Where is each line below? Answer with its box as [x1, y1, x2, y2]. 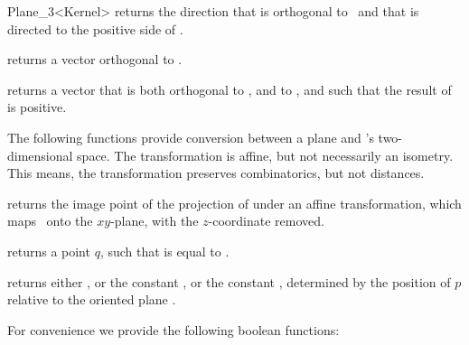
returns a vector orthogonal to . [7, 50, 183, 69]
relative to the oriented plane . [7, 290, 176, 309]
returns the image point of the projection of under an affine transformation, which [7, 193, 462, 212]
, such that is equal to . [99, 241, 230, 260]
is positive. [7, 98, 67, 117]
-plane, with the [110, 211, 199, 230]
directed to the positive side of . [7, 19, 183, 38]
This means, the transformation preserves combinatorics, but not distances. [7, 163, 425, 182]
